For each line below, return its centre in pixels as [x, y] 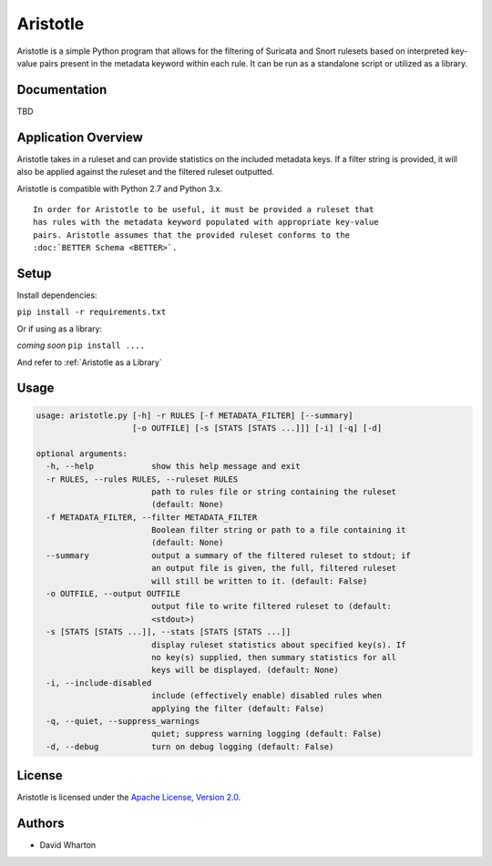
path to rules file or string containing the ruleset [273, 491]
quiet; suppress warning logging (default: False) [266, 734]
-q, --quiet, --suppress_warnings [123, 721]
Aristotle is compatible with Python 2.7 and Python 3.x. [120, 188]
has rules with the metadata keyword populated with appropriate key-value [206, 222]
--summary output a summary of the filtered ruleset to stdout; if [229, 555]
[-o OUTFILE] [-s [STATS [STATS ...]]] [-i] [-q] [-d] [257, 428]
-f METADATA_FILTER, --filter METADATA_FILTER [152, 517]
